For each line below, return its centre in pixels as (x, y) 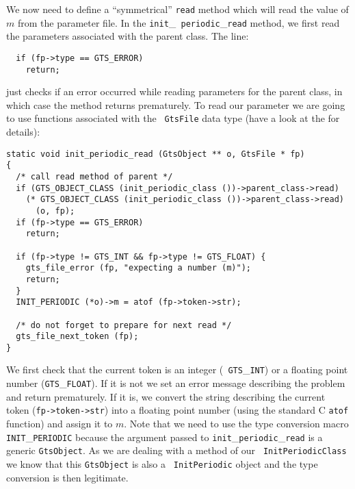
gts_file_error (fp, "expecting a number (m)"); (138, 268)
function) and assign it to (60, 424)
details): (23, 132)
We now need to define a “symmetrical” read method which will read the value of (177, 9)
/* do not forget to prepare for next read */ (124, 325)
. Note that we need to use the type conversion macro (236, 424)
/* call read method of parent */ (94, 176)
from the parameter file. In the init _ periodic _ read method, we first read (179, 22)
